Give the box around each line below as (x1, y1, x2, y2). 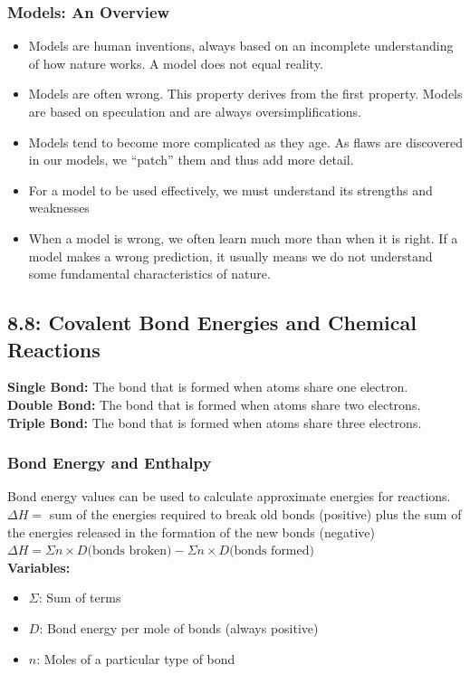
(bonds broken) (87, 545, 172, 558)
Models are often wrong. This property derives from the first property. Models (28, 84, 463, 103)
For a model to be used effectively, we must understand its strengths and (28, 180, 433, 199)
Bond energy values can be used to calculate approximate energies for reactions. (7, 487, 451, 506)
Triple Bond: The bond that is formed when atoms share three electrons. (7, 413, 422, 432)
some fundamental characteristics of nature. (28, 264, 271, 283)
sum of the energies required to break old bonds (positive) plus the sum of (49, 504, 462, 523)
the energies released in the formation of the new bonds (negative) (7, 522, 375, 541)
